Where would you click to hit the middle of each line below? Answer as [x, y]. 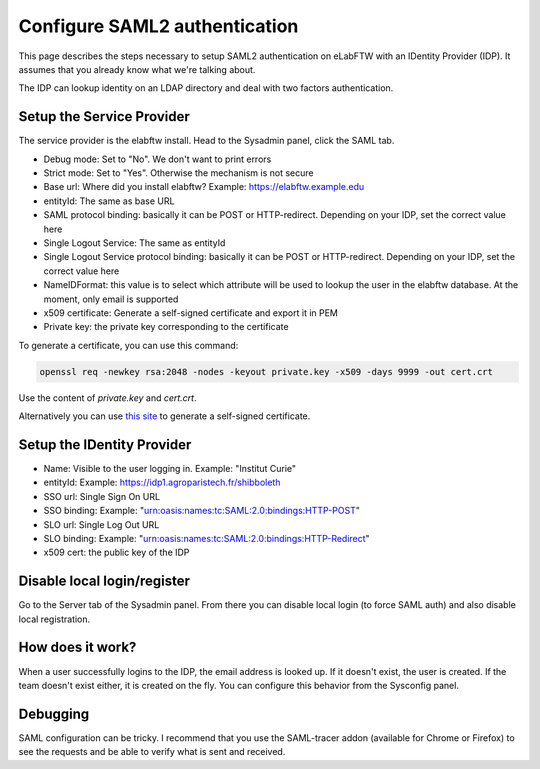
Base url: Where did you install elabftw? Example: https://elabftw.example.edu [204, 187]
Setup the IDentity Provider [105, 444]
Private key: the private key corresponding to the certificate [166, 327]
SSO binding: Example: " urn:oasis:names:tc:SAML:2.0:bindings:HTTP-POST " [201, 511]
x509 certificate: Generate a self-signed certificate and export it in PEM [191, 312]
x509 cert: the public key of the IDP [116, 552]
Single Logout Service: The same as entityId [134, 242]
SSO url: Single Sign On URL [101, 496]
